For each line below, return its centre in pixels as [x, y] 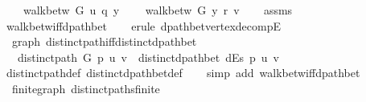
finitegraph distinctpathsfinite [86, 88]
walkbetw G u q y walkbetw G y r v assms [158, 10]
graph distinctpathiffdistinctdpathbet [104, 41]
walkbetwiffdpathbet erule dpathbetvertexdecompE [143, 25]
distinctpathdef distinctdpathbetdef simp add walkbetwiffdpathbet [183, 73]
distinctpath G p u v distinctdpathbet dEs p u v [148, 57]
